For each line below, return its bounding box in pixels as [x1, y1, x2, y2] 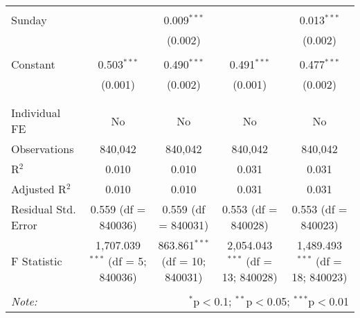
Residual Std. [11, 201, 76, 217]
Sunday [11, 12, 47, 28]
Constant [11, 56, 55, 72]
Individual [11, 105, 61, 121]
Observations [11, 141, 74, 157]
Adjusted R [11, 181, 66, 197]
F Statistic [11, 253, 62, 269]
